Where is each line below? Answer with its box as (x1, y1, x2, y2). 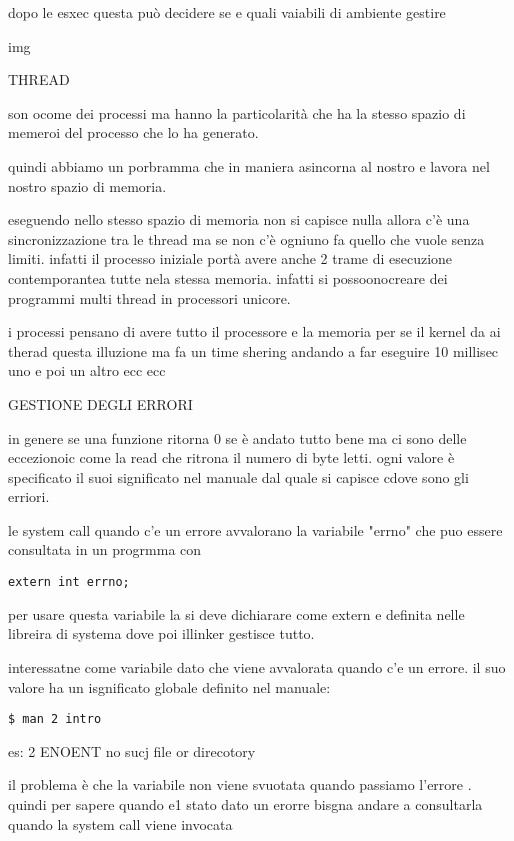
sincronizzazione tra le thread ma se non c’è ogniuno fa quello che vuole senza (8, 228, 485, 249)
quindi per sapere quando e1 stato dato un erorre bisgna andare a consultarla (8, 793, 483, 814)
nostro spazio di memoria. (8, 175, 167, 196)
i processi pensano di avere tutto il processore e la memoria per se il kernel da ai (8, 321, 501, 342)
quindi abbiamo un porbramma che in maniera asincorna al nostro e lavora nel (8, 155, 490, 176)
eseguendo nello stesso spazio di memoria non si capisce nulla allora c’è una (8, 209, 470, 230)
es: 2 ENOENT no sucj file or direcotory (8, 740, 256, 761)
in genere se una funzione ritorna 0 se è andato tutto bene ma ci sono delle (8, 427, 467, 448)
